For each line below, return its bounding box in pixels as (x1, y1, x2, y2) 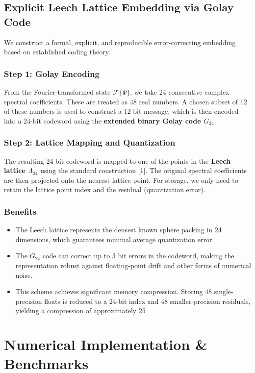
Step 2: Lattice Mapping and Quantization (4, 136, 176, 149)
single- (214, 286, 233, 297)
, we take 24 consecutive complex (130, 87, 229, 97)
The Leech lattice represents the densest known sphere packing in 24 (15, 224, 222, 235)
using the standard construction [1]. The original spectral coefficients (40, 165, 247, 175)
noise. (15, 270, 33, 280)
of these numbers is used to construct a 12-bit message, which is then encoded (4, 106, 239, 116)
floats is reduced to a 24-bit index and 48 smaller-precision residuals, (44, 296, 251, 306)
